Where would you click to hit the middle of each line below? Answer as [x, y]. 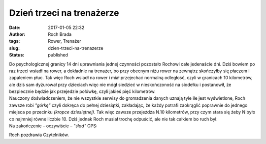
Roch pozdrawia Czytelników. [39, 135]
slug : [14, 48]
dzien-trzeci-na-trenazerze [76, 48]
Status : [17, 55]
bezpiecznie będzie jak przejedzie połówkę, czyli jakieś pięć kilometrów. [82, 91]
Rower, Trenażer [65, 41]
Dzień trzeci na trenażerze [64, 13]
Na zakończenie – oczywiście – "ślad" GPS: [53, 126]
